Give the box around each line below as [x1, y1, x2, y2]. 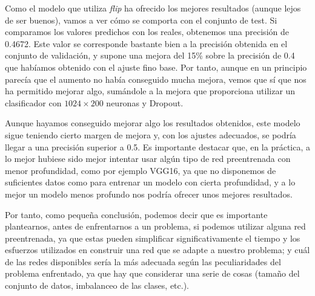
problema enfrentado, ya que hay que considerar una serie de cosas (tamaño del [5, 267, 300, 280]
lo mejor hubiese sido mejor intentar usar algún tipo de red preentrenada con [5, 152, 291, 165]
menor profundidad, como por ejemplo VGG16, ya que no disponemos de [5, 164, 276, 176]
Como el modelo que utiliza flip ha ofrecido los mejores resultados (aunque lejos [5, 2, 301, 14]
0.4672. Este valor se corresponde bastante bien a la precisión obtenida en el [5, 37, 288, 50]
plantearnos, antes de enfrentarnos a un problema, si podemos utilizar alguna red [5, 220, 306, 233]
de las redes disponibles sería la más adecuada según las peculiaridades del [5, 255, 281, 268]
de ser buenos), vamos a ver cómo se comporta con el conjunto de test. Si [5, 13, 277, 26]
